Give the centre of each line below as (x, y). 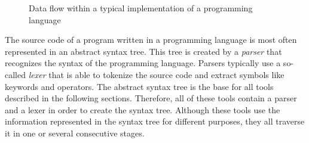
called (15, 74)
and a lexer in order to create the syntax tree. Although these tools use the (143, 109)
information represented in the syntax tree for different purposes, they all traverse (155, 121)
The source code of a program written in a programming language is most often (151, 40)
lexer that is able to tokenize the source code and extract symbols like (156, 74)
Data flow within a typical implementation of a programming (141, 8)
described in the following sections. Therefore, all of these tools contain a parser (151, 98)
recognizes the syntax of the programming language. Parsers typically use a (143, 63)
